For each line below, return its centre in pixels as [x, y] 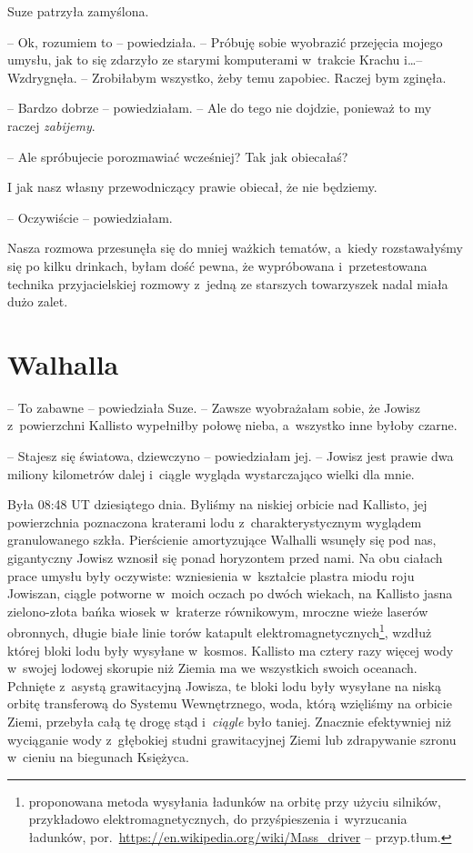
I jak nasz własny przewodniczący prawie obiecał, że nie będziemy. [192, 187]
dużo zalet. [38, 301]
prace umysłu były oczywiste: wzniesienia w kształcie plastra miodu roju [211, 575]
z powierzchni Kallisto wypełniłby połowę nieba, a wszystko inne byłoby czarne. [232, 425]
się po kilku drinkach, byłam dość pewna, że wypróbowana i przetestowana [217, 265]
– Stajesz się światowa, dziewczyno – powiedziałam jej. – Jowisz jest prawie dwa [231, 456]
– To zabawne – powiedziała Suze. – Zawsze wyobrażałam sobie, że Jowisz [214, 407]
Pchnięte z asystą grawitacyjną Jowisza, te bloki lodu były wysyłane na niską [224, 685]
